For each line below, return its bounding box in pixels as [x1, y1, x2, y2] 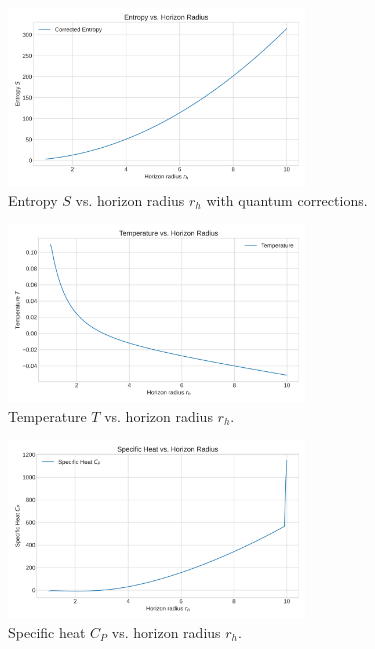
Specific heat [8, 621, 86, 642]
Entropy [8, 189, 58, 210]
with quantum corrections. [206, 189, 368, 210]
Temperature [8, 405, 87, 426]
